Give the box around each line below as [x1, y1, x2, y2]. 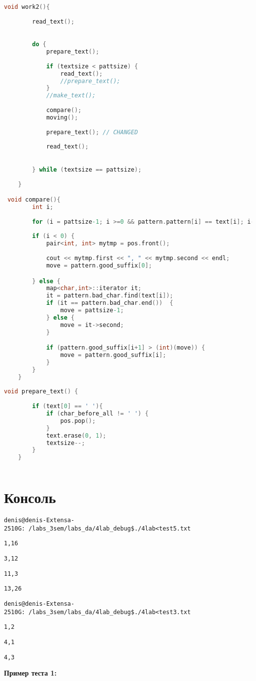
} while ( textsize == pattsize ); [32, 166, 142, 173]
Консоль [4, 487, 56, 507]
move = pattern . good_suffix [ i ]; [60, 352, 166, 359]
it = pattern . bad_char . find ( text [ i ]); [46, 292, 173, 299]
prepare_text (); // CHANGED [46, 128, 138, 136]
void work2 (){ [4, 3, 50, 10]
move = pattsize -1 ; [60, 307, 124, 314]
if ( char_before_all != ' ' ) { [46, 410, 149, 417]
